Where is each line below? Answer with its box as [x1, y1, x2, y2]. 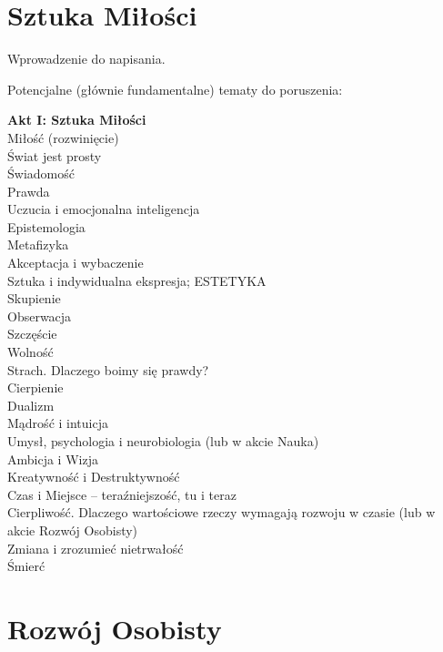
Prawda [7, 181, 50, 200]
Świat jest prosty [7, 146, 102, 165]
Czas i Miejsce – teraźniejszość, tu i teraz [7, 484, 237, 504]
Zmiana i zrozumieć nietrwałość [7, 538, 184, 557]
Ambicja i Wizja [7, 449, 98, 468]
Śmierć [7, 556, 45, 576]
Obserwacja [7, 306, 72, 325]
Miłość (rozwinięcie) [7, 127, 119, 147]
